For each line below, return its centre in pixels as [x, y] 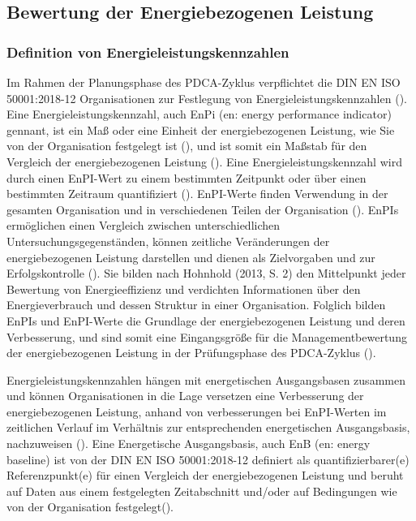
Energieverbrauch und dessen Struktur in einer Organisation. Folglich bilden [196, 305]
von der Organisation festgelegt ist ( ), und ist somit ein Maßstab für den [187, 146]
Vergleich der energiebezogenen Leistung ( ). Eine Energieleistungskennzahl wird [204, 161]
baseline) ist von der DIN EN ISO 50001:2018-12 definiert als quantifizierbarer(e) [208, 459]
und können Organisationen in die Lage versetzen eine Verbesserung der [185, 396]
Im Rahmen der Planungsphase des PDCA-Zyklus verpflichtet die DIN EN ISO [204, 82]
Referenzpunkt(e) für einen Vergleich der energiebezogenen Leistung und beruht [205, 475]
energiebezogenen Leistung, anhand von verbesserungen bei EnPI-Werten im [197, 411]
